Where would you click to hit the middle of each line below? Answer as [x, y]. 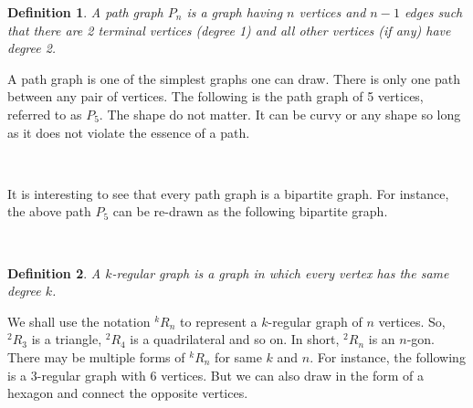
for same [238, 356]
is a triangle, [67, 339]
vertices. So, [412, 321]
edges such [433, 12]
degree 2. [32, 48]
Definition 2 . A [54, 272]
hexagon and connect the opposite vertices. [128, 393]
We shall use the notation [79, 321]
